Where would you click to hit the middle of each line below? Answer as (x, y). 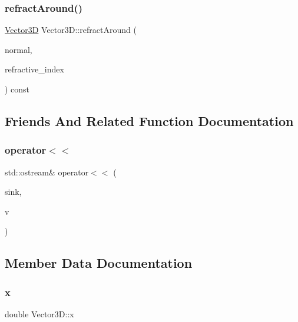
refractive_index (34, 69)
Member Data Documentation (99, 263)
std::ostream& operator (47, 172)
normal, (19, 49)
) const (17, 89)
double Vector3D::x (39, 313)
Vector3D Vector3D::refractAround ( (71, 30)
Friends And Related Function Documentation (149, 120)
